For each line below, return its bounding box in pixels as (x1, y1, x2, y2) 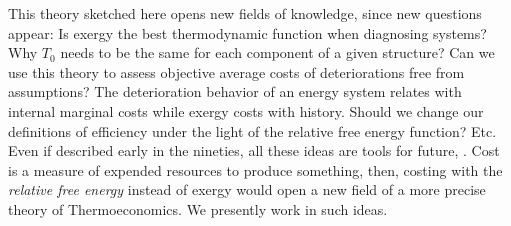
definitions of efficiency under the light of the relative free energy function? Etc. (8, 120, 497, 141)
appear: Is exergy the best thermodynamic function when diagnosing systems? (8, 22, 487, 43)
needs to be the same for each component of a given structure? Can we (60, 42, 495, 63)
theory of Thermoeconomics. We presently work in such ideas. (8, 198, 388, 219)
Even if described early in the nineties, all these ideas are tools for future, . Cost (8, 140, 500, 161)
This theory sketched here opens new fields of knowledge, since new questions (8, 3, 482, 23)
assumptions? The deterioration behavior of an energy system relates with (8, 81, 462, 102)
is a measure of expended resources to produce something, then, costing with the (8, 159, 503, 180)
